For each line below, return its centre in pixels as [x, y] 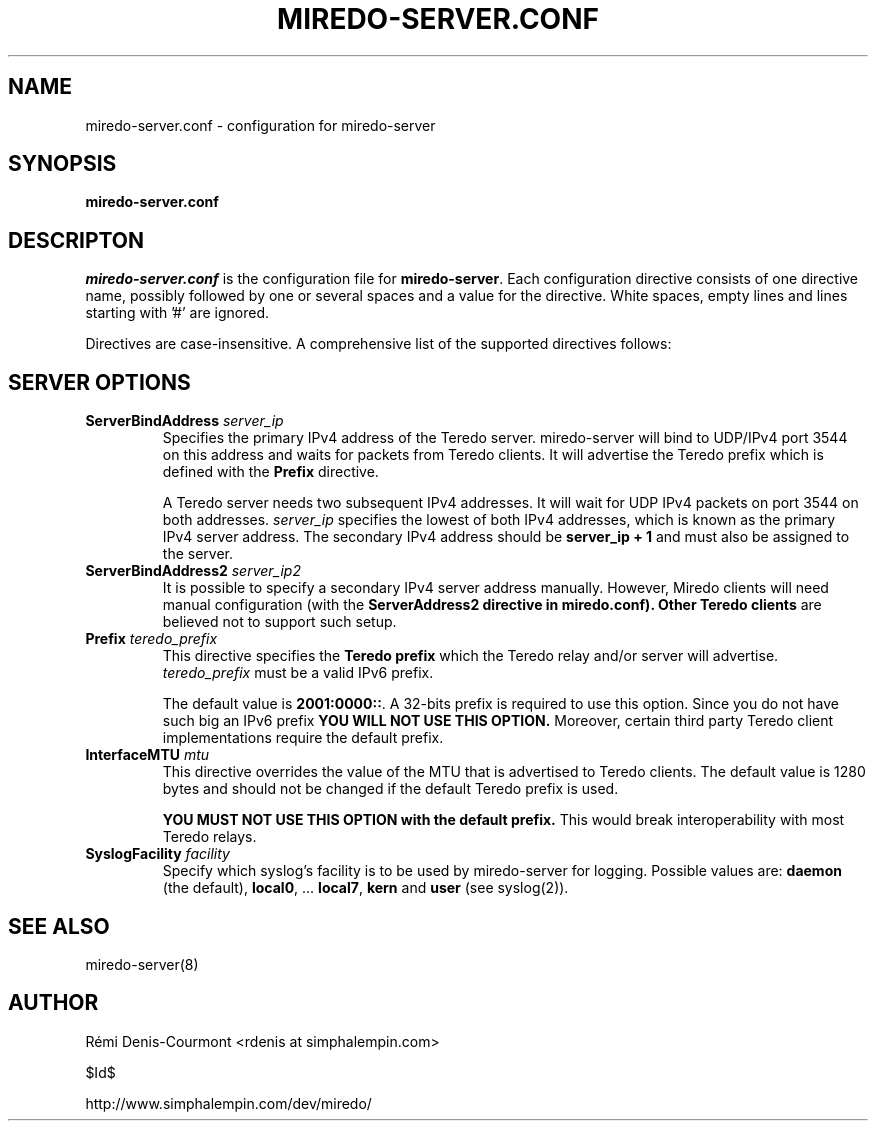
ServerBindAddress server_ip [184, 421]
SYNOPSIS [62, 164]
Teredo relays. [209, 837]
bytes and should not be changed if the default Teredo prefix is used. [390, 789]
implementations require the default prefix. [303, 738]
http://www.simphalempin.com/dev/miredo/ [228, 1103]
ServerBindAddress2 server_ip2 [193, 571]
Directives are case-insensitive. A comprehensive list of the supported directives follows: [378, 344]
